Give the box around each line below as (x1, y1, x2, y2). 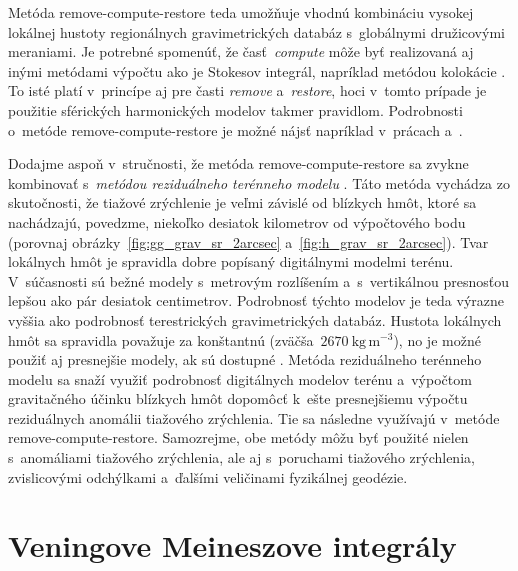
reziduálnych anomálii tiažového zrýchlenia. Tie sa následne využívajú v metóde (8, 407, 500, 428)
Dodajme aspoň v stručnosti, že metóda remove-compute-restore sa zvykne (8, 153, 469, 174)
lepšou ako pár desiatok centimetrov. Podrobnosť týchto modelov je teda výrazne (8, 290, 505, 311)
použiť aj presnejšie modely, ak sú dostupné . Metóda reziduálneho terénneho (8, 349, 482, 370)
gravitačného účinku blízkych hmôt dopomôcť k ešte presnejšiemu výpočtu (8, 388, 468, 409)
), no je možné (393, 329, 481, 350)
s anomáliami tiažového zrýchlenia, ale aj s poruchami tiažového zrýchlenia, (8, 447, 475, 468)
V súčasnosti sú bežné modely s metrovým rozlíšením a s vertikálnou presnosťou (8, 270, 509, 291)
